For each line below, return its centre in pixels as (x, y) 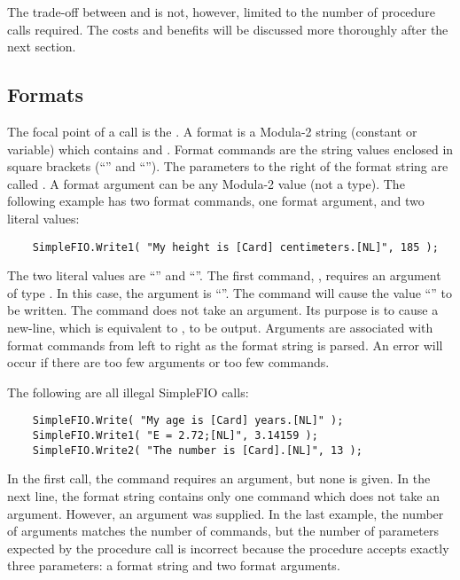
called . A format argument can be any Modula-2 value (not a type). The (206, 183)
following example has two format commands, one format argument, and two (216, 201)
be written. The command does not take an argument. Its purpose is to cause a (223, 310)
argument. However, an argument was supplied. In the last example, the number (226, 513)
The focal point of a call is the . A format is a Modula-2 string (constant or (212, 131)
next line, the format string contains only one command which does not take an (223, 495)
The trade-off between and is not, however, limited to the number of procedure (221, 12)
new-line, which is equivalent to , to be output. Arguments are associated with (220, 327)
